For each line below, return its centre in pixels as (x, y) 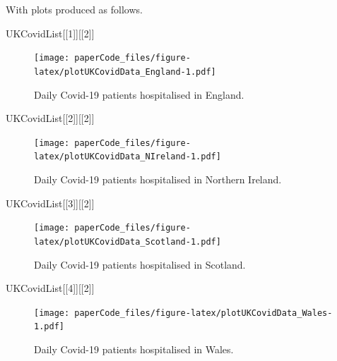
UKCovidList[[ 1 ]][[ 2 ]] (50, 33)
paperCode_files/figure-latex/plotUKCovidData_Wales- (203, 313)
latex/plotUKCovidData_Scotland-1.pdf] (128, 241)
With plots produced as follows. (74, 9)
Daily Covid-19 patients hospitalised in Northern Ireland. (158, 179)
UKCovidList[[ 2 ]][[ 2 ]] (50, 118)
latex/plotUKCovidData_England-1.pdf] (125, 72)
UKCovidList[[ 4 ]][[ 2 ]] (50, 288)
